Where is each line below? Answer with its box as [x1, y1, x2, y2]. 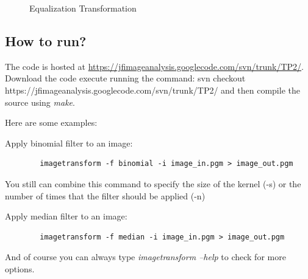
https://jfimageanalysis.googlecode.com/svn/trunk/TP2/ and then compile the [5, 83, 300, 96]
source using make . [5, 95, 75, 108]
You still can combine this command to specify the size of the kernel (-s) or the [5, 177, 301, 190]
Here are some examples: [5, 116, 98, 129]
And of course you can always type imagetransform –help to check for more [5, 250, 286, 263]
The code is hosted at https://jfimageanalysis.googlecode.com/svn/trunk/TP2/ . [5, 60, 304, 72]
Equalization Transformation [29, 2, 137, 14]
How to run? [5, 31, 87, 50]
